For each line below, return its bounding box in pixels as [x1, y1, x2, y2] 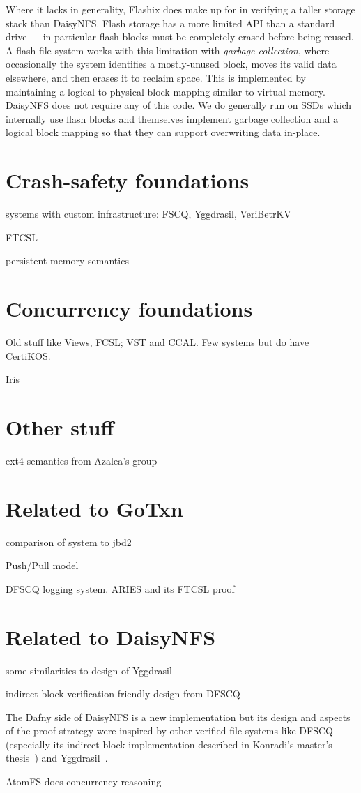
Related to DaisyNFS [6, 622, 216, 651]
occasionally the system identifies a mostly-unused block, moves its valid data [6, 56, 337, 71]
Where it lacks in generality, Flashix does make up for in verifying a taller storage [6, 2, 355, 16]
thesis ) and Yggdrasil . [6, 750, 108, 765]
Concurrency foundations [6, 294, 253, 323]
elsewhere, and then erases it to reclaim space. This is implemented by [6, 70, 307, 84]
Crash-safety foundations [6, 166, 249, 195]
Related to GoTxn [6, 494, 183, 522]
